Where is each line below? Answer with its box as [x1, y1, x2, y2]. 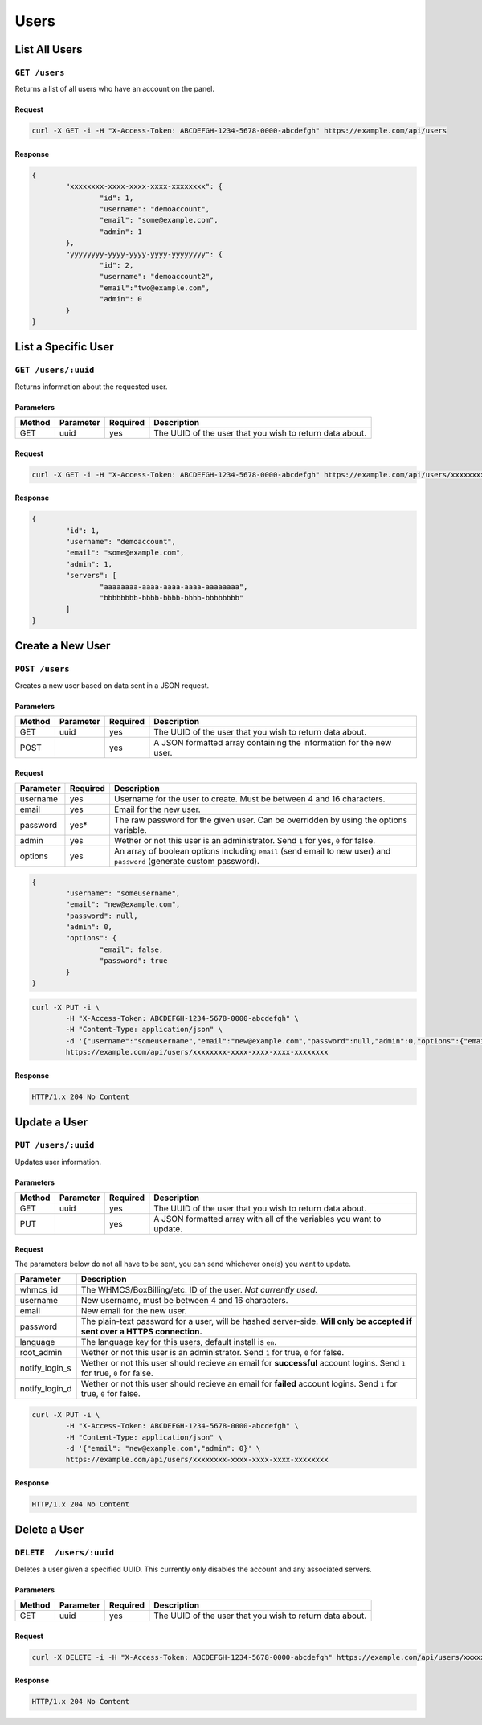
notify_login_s [19, 1362, 71, 1374]
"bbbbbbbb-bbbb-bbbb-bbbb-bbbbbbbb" [99, 593, 244, 602]
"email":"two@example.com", [99, 283, 210, 293]
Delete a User [14, 1523, 84, 1537]
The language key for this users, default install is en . [80, 1337, 277, 1348]
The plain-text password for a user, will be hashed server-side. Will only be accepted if [80, 1316, 413, 1327]
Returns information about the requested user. [14, 382, 168, 391]
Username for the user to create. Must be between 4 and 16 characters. [113, 793, 386, 804]
